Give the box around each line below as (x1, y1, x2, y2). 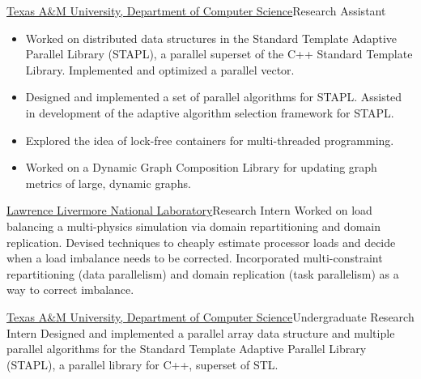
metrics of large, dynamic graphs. (25, 174, 191, 191)
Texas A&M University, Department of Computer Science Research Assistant (6, 2, 386, 19)
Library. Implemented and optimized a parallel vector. (25, 61, 295, 78)
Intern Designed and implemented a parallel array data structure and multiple (6, 324, 395, 341)
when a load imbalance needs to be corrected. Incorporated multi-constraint (6, 249, 383, 266)
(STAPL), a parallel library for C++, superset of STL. (6, 356, 279, 373)
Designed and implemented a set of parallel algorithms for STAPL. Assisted (25, 88, 402, 105)
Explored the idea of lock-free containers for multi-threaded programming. (25, 131, 394, 148)
